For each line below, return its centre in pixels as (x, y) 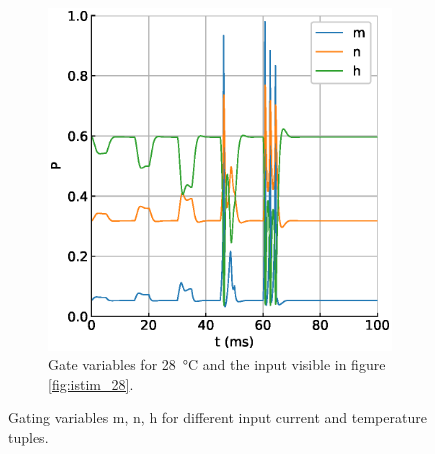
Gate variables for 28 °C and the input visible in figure (217, 364)
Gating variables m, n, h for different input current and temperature (217, 417)
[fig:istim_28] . (91, 383)
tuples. (28, 436)
